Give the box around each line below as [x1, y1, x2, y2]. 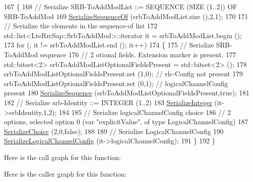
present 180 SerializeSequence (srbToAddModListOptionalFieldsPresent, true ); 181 [4, 88, 250, 98]
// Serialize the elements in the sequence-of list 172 [4, 21, 158, 31]
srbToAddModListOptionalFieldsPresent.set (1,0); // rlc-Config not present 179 [4, 68, 243, 79]
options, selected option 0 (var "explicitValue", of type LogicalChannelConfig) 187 [4, 116, 249, 127]
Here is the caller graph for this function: [4, 168, 127, 179]
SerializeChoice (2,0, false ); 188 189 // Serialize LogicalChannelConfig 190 [4, 126, 224, 136]
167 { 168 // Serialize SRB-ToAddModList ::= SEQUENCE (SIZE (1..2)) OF [4, 1, 237, 11]
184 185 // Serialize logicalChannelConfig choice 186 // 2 [59, 107, 231, 117]
